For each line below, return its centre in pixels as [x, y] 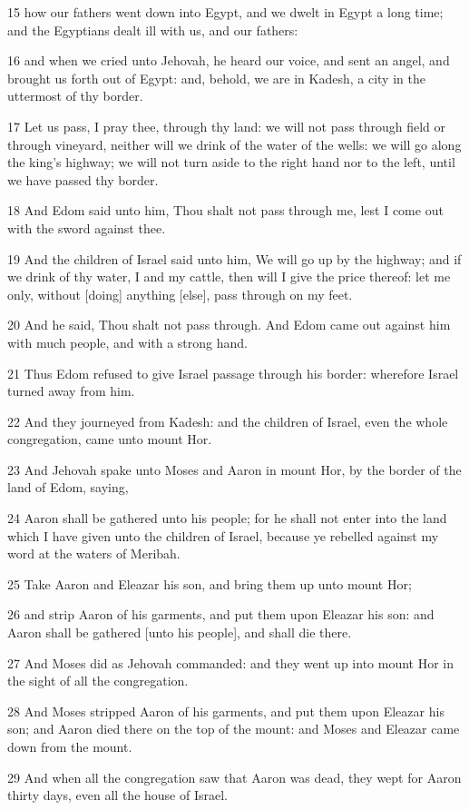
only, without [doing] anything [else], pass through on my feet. [180, 294]
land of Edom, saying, [68, 487]
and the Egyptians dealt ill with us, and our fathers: [153, 30]
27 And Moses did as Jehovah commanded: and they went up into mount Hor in [231, 662]
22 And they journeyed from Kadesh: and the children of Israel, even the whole [228, 421]
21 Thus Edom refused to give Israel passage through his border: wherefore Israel [233, 373]
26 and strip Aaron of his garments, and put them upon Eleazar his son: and [221, 614]
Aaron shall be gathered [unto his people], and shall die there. [180, 632]
